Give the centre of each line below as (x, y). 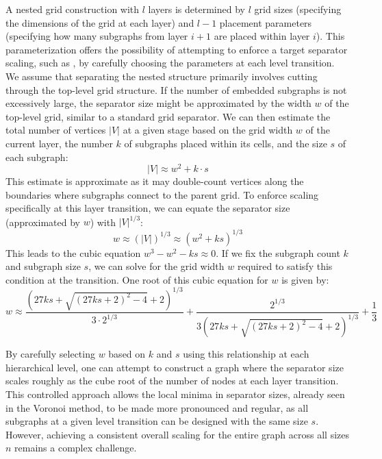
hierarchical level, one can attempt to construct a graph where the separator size (175, 367)
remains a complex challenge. (76, 448)
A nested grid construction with (73, 9)
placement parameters (266, 22)
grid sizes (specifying (298, 9)
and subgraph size (43, 266)
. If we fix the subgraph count (278, 252)
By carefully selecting (50, 354)
